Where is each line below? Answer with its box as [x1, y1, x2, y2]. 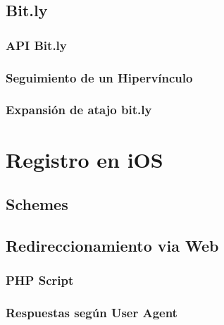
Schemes [6, 193, 68, 215]
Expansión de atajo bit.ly [6, 101, 152, 118]
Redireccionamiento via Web [6, 234, 219, 256]
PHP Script [6, 271, 74, 289]
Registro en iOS [6, 145, 163, 173]
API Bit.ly [6, 36, 67, 54]
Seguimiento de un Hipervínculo [6, 68, 193, 86]
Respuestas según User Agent [6, 304, 178, 321]
